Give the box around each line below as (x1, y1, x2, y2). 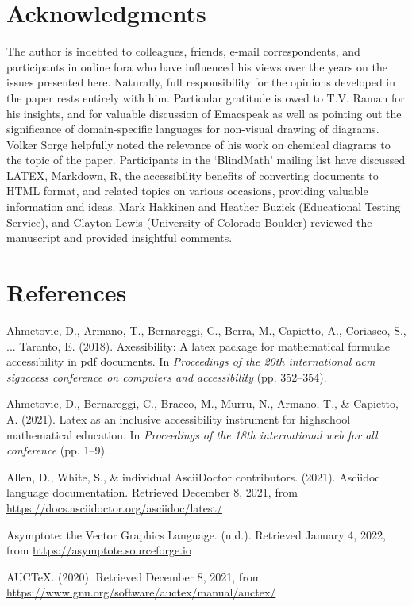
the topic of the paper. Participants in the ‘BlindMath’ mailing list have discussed (6, 151, 406, 168)
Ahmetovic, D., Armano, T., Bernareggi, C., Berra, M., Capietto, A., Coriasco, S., (6, 321, 406, 338)
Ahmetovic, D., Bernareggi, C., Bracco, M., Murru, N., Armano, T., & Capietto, (6, 395, 399, 412)
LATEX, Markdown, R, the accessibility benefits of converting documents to (6, 167, 379, 183)
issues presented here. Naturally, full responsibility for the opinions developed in (6, 74, 396, 90)
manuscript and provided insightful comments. (6, 229, 233, 246)
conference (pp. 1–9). (6, 442, 108, 458)
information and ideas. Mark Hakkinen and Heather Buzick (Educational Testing (6, 198, 401, 215)
